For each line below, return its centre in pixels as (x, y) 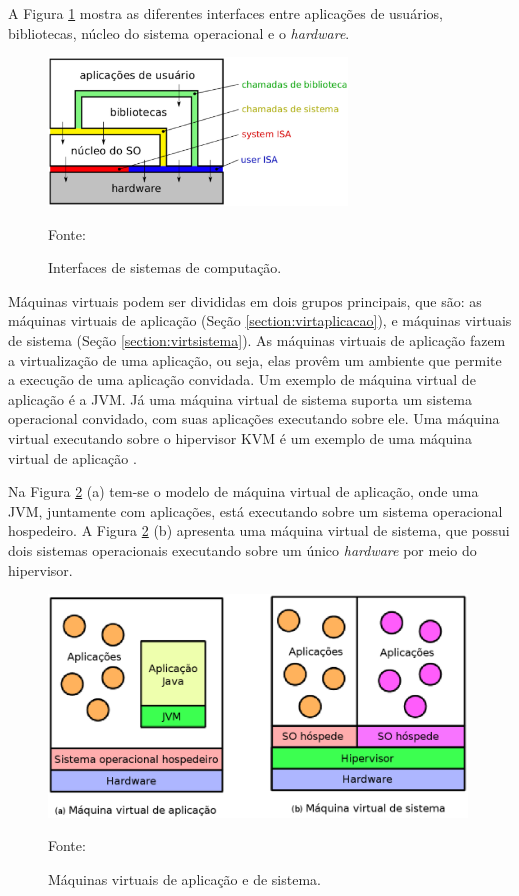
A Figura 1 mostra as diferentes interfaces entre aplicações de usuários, (225, 13)
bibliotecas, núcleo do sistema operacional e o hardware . (179, 32)
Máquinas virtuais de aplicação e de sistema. (184, 878)
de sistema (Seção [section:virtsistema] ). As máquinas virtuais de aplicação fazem (257, 339)
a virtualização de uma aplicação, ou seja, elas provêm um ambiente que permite (255, 359)
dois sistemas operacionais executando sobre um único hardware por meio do (242, 549)
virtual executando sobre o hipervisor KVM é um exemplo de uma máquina (240, 437)
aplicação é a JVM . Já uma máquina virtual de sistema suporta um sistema (240, 398)
